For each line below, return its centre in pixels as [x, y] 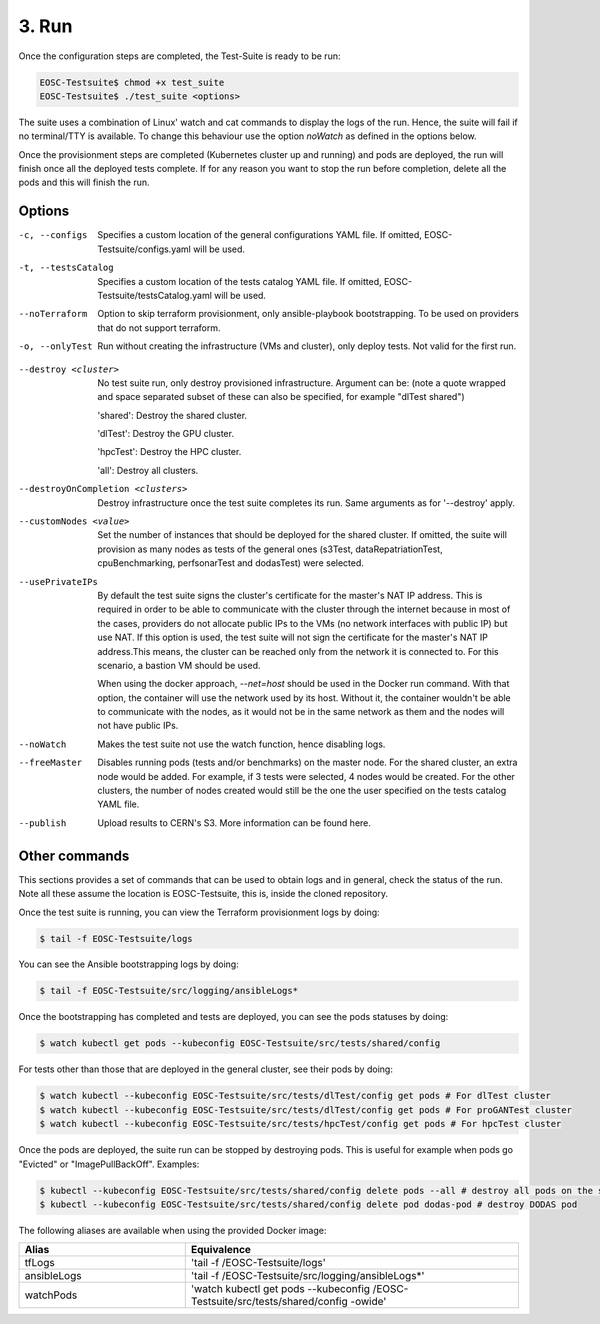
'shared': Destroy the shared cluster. [172, 415]
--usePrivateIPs [58, 581]
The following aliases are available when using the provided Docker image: [172, 1230]
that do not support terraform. [159, 327]
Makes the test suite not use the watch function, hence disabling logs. [241, 744]
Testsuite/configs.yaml [144, 249]
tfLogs [39, 1263]
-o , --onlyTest [56, 346]
